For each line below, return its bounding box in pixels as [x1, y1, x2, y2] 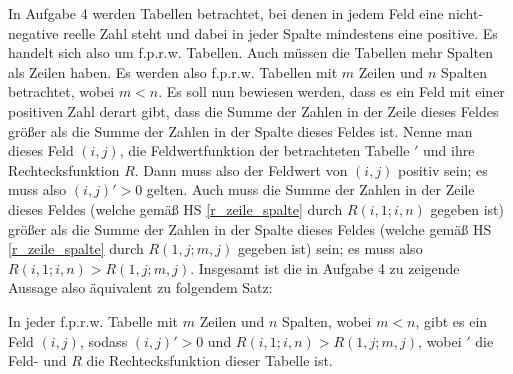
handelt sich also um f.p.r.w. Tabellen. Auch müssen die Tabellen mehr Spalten [8, 42, 493, 63]
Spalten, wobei [281, 310, 372, 331]
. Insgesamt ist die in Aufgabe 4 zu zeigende [190, 257, 460, 278]
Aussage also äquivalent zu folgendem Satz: [8, 277, 273, 298]
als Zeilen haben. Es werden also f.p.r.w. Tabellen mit [8, 61, 338, 82]
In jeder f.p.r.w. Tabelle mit [8, 310, 179, 331]
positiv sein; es [398, 159, 488, 180]
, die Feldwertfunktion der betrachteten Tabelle [119, 140, 410, 161]
